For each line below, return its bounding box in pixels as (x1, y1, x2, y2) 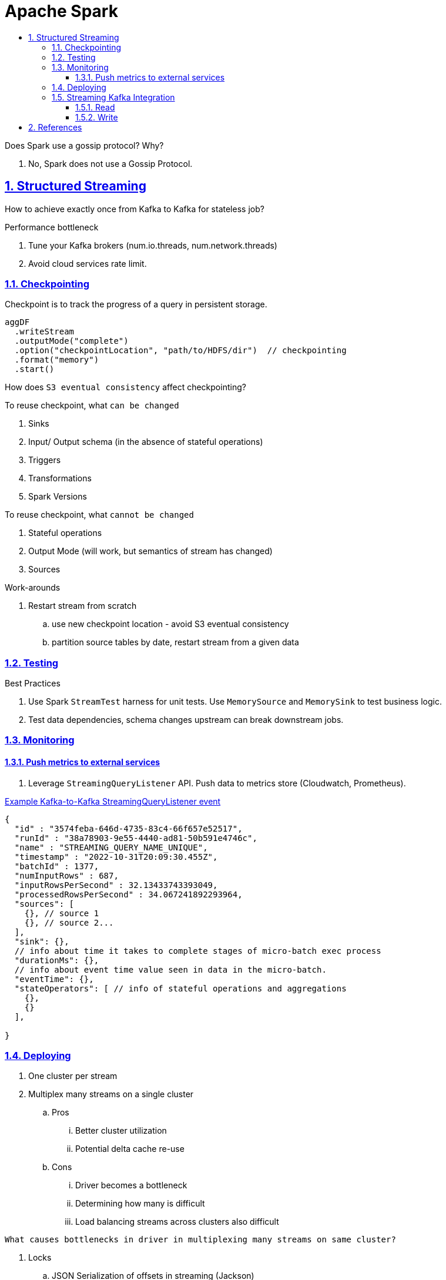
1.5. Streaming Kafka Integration (52, 92, 175, 102)
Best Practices (5, 678, 61, 689)
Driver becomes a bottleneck (75, 1180, 187, 1191)
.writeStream (14, 327, 75, 337)
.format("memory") (14, 355, 99, 365)
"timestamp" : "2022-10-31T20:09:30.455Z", (14, 852, 218, 862)
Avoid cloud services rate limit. (28, 258, 147, 269)
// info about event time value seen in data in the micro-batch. (14, 964, 327, 974)
